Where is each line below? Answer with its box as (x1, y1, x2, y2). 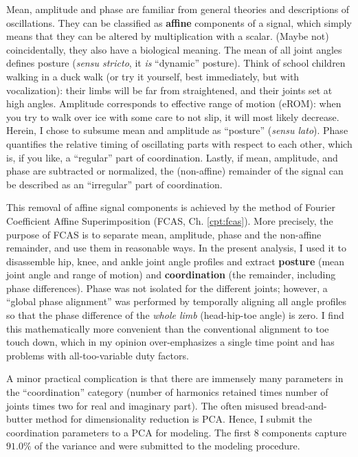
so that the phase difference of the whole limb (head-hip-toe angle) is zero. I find (6, 308, 344, 322)
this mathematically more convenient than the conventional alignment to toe (6, 321, 329, 335)
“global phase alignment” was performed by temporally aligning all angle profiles (6, 294, 347, 309)
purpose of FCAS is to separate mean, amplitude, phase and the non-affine (6, 227, 322, 241)
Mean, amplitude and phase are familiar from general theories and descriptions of (6, 2, 350, 16)
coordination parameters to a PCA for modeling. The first (6, 425, 251, 439)
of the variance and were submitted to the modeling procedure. (34, 438, 300, 453)
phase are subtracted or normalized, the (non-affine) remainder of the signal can (6, 164, 344, 178)
